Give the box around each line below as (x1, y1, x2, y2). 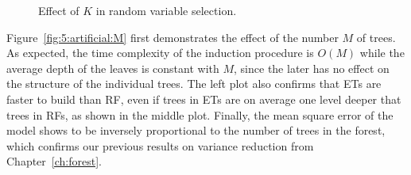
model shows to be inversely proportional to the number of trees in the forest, (6, 122, 386, 139)
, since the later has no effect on (234, 59, 390, 76)
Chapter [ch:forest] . (6, 153, 102, 169)
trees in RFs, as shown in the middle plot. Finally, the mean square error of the (6, 106, 394, 123)
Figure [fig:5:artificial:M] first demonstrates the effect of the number (6, 29, 339, 45)
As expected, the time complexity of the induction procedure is (6, 44, 314, 61)
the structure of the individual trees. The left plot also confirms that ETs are (6, 75, 382, 92)
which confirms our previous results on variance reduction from (6, 137, 314, 154)
